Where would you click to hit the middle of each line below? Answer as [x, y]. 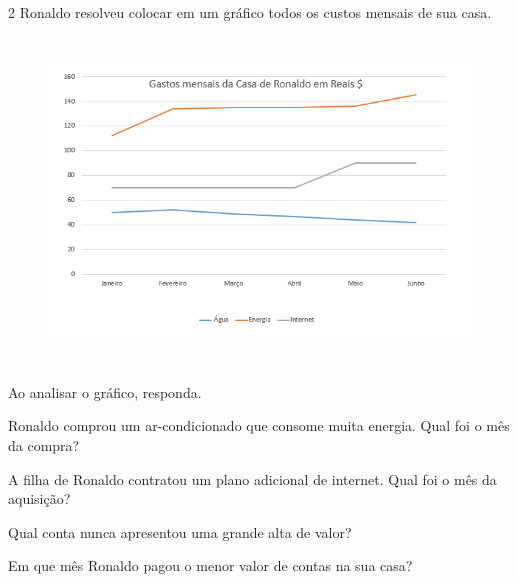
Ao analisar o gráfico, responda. [105, 391]
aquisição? [39, 498]
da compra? [44, 445]
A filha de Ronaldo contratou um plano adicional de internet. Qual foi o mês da [252, 478]
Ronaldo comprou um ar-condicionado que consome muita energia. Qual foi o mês [259, 425]
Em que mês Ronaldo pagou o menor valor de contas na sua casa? [210, 565]
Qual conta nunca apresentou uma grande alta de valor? [180, 531]
